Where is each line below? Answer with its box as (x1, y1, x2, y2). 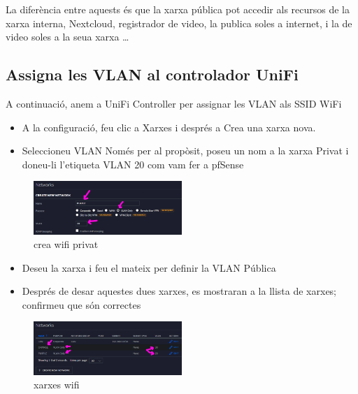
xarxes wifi (34, 377, 80, 392)
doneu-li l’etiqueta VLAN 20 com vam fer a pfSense (22, 156, 244, 171)
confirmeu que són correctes (22, 297, 141, 312)
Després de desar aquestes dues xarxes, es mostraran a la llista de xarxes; (22, 284, 336, 298)
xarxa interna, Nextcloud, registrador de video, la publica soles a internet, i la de (6, 15, 352, 30)
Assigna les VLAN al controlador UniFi (6, 64, 299, 85)
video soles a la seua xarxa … (6, 29, 129, 44)
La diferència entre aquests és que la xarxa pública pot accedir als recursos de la (6, 2, 350, 16)
